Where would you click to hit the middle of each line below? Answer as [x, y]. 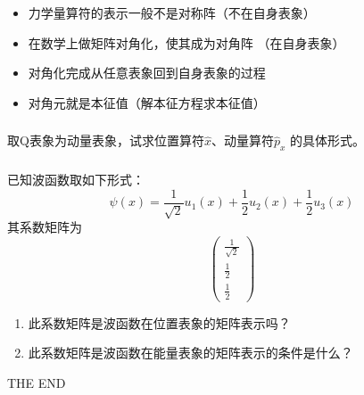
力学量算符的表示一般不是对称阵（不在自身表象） [172, 12]
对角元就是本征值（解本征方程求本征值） [147, 102]
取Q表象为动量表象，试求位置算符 [106, 140]
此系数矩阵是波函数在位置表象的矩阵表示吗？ [159, 322]
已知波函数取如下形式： [76, 180]
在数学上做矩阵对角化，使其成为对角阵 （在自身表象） [186, 42]
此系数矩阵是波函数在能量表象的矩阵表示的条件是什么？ [190, 353]
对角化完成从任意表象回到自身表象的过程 [147, 73]
